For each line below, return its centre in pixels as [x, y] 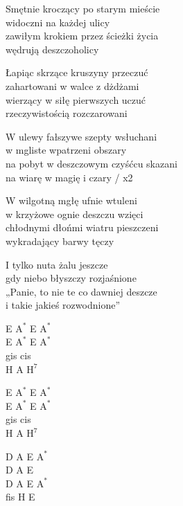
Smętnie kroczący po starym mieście [83, 8]
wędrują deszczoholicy [52, 49]
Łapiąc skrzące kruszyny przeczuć [77, 72]
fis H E [20, 497]
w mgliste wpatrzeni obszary [66, 150]
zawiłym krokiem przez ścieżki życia [82, 36]
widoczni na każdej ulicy [58, 22]
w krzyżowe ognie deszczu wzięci [75, 214]
